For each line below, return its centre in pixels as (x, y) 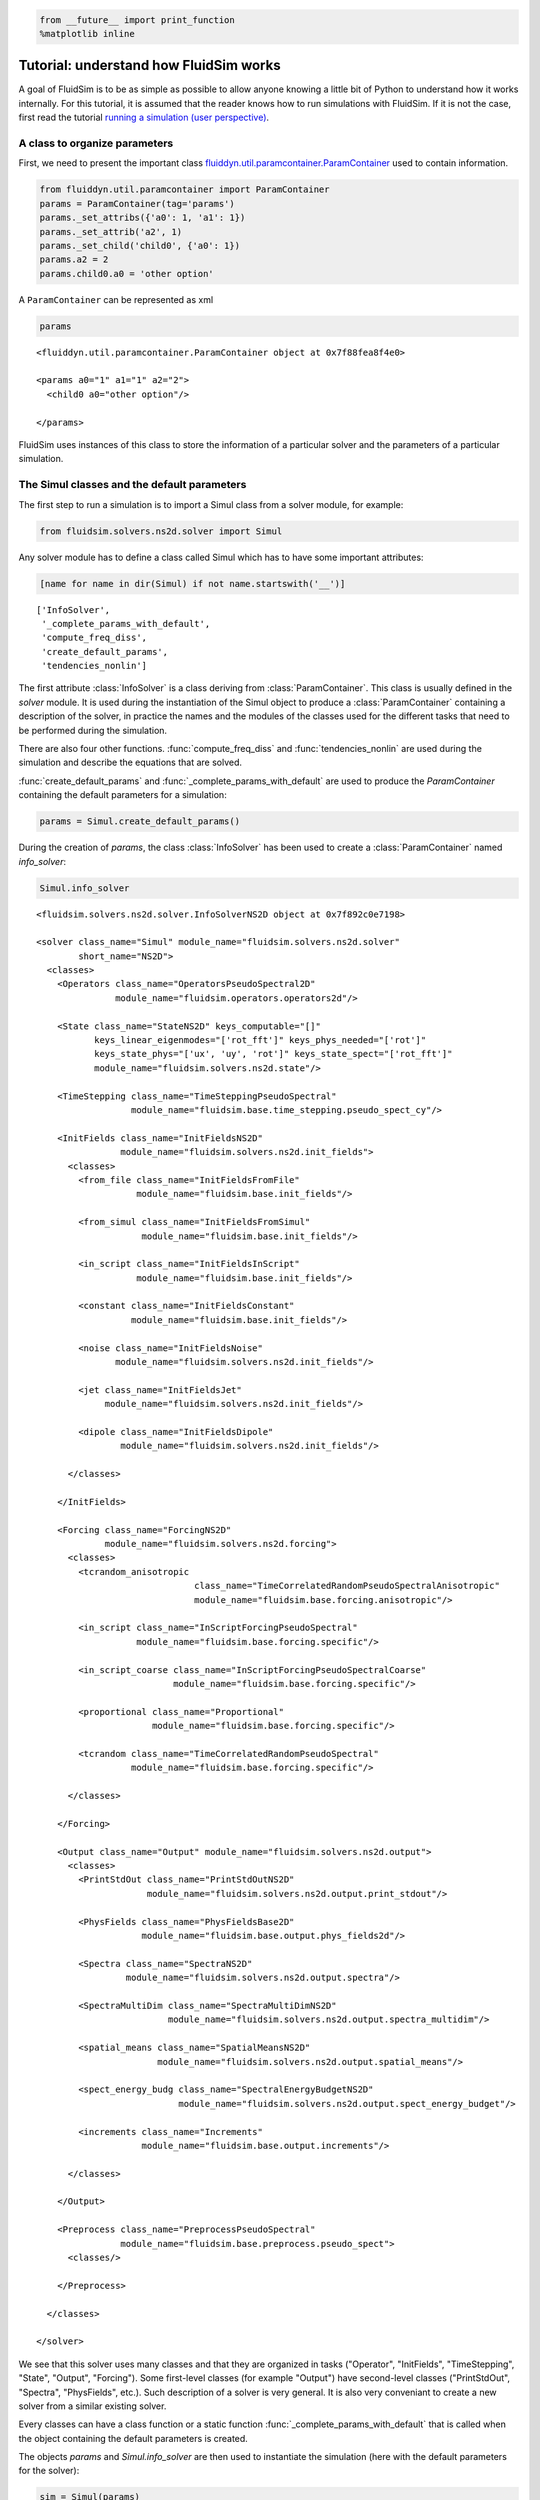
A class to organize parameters (96, 143)
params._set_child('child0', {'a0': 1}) (139, 245)
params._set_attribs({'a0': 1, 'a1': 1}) (142, 218)
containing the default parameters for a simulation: (122, 795)
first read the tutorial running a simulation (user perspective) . (144, 117)
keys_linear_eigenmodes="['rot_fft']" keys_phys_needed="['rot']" (260, 1040)
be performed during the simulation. (93, 730)
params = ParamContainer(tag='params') (137, 203)
